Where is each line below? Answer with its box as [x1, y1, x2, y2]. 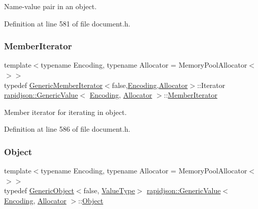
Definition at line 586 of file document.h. [4, 124, 131, 134]
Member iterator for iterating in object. [4, 106, 127, 117]
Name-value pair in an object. [4, 1, 97, 11]
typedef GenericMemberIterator [4, 79, 103, 90]
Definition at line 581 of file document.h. [4, 18, 131, 28]
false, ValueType [83, 185, 135, 196]
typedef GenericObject [4, 185, 74, 196]
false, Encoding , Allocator [112, 79, 188, 90]
